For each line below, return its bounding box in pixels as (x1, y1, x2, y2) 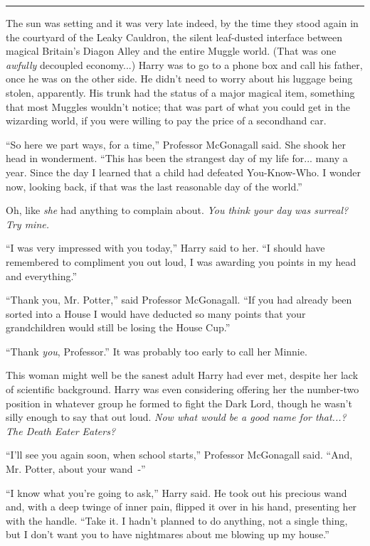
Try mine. (6, 216, 50, 231)
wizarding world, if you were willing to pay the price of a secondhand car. (6, 113, 327, 128)
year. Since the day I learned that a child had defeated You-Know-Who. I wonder (6, 164, 361, 179)
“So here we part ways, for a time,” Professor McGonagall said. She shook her (6, 136, 347, 151)
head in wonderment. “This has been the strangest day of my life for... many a (6, 151, 348, 166)
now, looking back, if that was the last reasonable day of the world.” (6, 178, 302, 193)
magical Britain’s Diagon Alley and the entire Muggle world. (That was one (6, 43, 337, 58)
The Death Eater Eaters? (6, 423, 116, 438)
